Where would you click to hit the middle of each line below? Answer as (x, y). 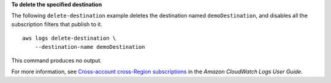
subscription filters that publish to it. (57, 24)
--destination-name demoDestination (90, 47)
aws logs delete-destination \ (69, 38)
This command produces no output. (57, 60)
